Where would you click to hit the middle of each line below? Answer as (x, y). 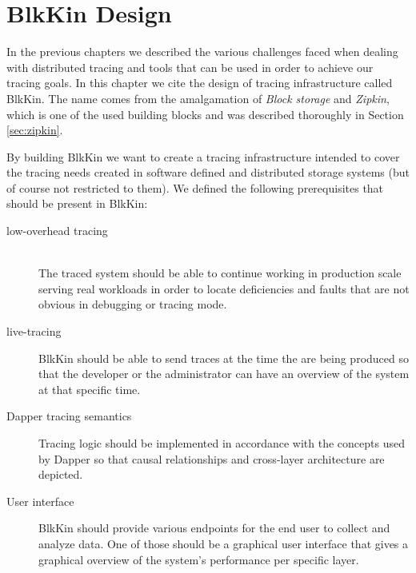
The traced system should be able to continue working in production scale (220, 273)
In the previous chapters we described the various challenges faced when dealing (202, 52)
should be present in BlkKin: (77, 203)
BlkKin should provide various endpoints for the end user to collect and (214, 528)
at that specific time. (90, 389)
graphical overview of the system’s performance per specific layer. (199, 559)
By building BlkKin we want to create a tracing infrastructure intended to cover (203, 156)
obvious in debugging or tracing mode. (133, 304)
